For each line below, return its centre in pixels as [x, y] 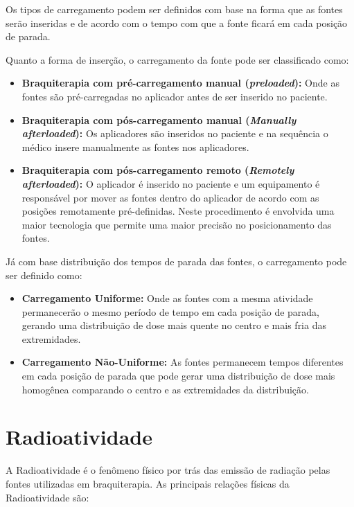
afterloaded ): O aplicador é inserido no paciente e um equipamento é [171, 183]
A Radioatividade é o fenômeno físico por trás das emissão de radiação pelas [168, 470]
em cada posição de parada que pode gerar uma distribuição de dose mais [178, 376]
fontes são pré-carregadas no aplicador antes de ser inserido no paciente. [175, 96]
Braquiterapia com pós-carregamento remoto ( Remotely [158, 170]
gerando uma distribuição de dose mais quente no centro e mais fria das [174, 325]
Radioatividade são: [47, 497]
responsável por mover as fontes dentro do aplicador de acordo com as [170, 197]
